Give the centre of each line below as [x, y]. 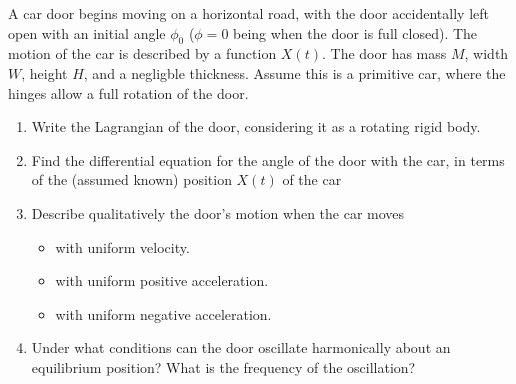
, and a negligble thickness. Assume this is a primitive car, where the [294, 72]
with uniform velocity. [122, 246]
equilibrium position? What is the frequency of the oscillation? [223, 366]
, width [486, 53]
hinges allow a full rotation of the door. [128, 92]
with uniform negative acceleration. [163, 313]
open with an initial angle [87, 32]
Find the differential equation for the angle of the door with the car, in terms [268, 159]
